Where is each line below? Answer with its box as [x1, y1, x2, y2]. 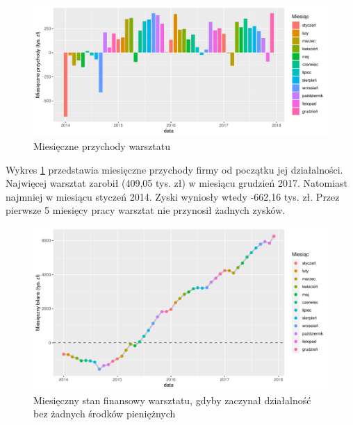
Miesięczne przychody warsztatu [33, 138, 170, 153]
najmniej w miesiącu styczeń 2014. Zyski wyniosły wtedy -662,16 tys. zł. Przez [6, 189, 340, 203]
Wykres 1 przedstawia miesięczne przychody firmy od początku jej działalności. [6, 162, 343, 176]
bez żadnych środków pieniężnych [33, 406, 176, 421]
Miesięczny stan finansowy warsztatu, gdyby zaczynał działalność [33, 392, 311, 407]
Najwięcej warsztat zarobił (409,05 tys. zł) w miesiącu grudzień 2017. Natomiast [6, 176, 347, 190]
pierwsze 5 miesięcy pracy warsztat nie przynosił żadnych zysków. [6, 203, 286, 217]
